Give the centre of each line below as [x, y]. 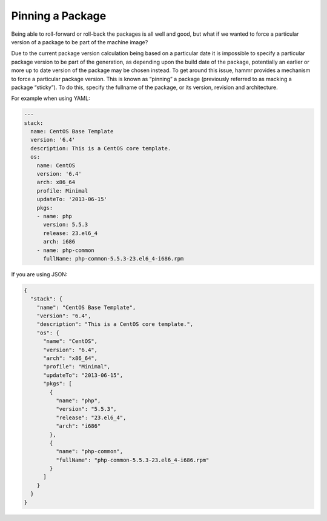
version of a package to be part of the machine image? [80, 42]
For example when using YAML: [51, 98]
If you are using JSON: [39, 274]
